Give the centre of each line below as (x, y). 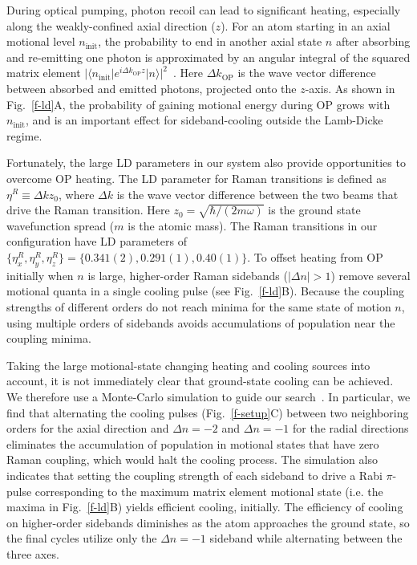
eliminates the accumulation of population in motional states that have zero (193, 443)
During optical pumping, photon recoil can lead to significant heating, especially (204, 10)
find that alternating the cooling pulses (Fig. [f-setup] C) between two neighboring (208, 412)
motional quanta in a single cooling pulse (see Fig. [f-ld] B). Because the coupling (205, 291)
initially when (40, 275)
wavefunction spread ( (61, 225)
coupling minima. (49, 338)
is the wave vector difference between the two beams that (257, 194)
